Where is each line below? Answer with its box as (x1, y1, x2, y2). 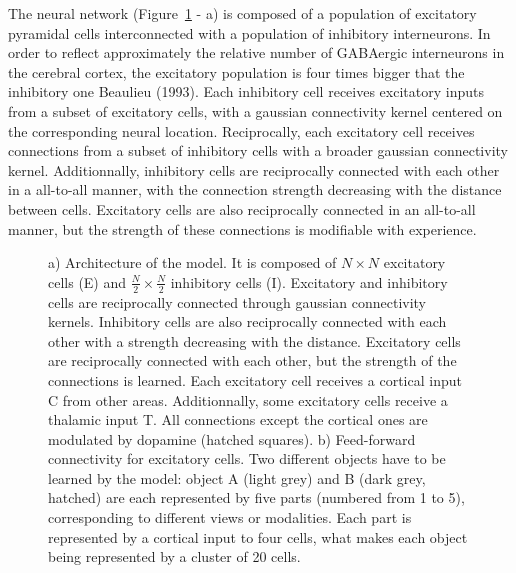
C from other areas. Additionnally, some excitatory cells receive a (48, 389, 448, 410)
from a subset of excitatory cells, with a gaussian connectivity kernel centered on (8, 100, 503, 121)
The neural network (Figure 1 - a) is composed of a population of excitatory (8, 3, 477, 23)
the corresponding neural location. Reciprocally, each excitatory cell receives (8, 120, 475, 141)
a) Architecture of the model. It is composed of (48, 252, 337, 273)
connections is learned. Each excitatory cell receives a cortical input (48, 369, 462, 390)
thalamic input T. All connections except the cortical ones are (48, 409, 428, 430)
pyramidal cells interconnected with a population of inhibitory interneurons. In (8, 22, 491, 43)
